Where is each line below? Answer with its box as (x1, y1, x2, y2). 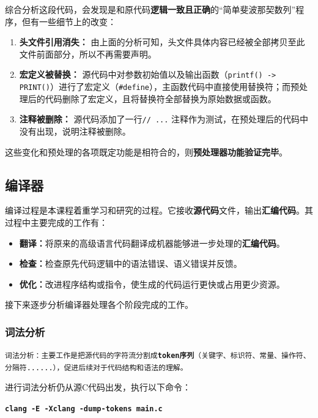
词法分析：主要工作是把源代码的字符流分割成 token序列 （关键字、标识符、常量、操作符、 (5, 351, 311, 360)
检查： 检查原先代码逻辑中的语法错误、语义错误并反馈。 (19, 257, 242, 270)
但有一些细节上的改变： (21, 15, 116, 28)
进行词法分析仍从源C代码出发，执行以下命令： (5, 381, 191, 394)
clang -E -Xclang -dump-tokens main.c (5, 405, 163, 414)
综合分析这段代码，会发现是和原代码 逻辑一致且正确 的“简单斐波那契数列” (5, 3, 296, 15)
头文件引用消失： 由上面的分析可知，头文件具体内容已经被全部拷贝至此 (19, 35, 305, 48)
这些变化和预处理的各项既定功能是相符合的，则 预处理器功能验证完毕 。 (5, 145, 287, 158)
